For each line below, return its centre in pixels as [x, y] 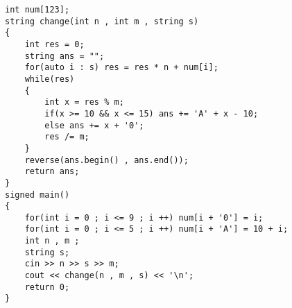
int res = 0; [54, 44]
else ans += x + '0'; [94, 125]
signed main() [37, 195]
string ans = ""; [65, 56]
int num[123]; [37, 10]
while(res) [50, 79]
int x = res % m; [84, 102]
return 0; [47, 287]
